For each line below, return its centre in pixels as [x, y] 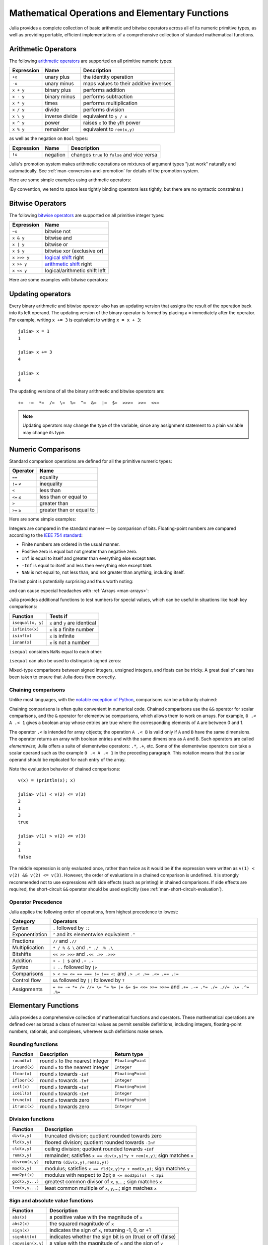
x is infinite [62, 636]
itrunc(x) [23, 1106]
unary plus [57, 77]
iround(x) [23, 1067]
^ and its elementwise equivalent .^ [94, 935]
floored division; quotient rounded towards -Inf [100, 1142]
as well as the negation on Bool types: [49, 138]
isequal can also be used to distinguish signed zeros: [65, 661]
